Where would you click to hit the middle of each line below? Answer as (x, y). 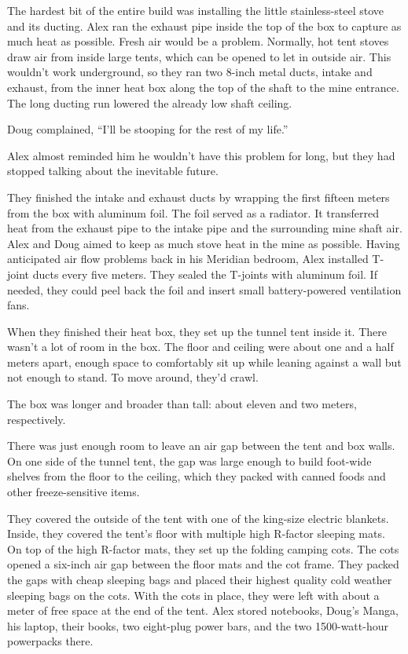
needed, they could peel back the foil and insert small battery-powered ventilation (204, 289)
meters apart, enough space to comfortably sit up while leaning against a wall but (204, 362)
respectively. (37, 419)
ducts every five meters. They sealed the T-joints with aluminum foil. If (205, 274)
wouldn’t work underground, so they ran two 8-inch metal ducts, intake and (190, 72)
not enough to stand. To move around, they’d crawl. (133, 377)
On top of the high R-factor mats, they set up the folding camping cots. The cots (203, 548)
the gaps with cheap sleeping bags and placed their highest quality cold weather (200, 579)
